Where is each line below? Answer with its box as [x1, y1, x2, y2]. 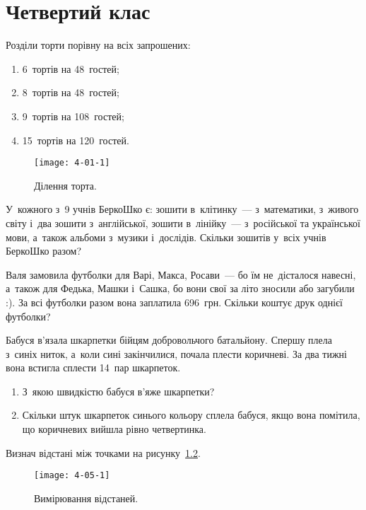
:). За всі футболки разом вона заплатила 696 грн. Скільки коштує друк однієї [6, 294, 343, 309]
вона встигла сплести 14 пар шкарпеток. [6, 360, 181, 375]
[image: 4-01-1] [34, 158, 110, 168]
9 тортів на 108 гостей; [22, 108, 124, 123]
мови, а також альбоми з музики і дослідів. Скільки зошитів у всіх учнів [6, 229, 326, 244]
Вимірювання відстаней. [34, 490, 138, 505]
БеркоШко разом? [6, 243, 82, 258]
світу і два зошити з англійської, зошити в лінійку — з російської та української [6, 215, 360, 230]
